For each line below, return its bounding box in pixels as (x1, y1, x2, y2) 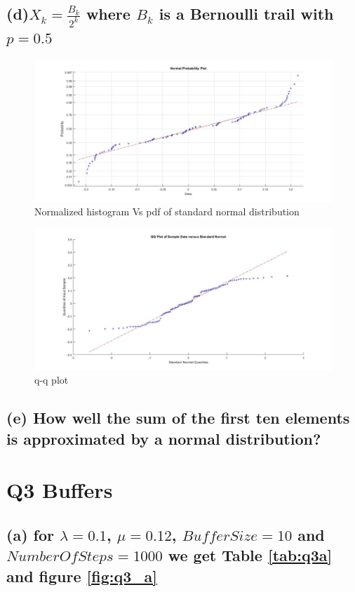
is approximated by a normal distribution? (6, 427, 321, 449)
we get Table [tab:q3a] (168, 544, 333, 566)
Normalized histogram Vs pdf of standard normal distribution (34, 204, 300, 219)
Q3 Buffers (6, 476, 113, 504)
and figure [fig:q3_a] (6, 565, 158, 586)
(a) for (6, 523, 54, 545)
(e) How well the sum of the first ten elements (6, 407, 350, 429)
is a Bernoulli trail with (159, 3, 334, 25)
